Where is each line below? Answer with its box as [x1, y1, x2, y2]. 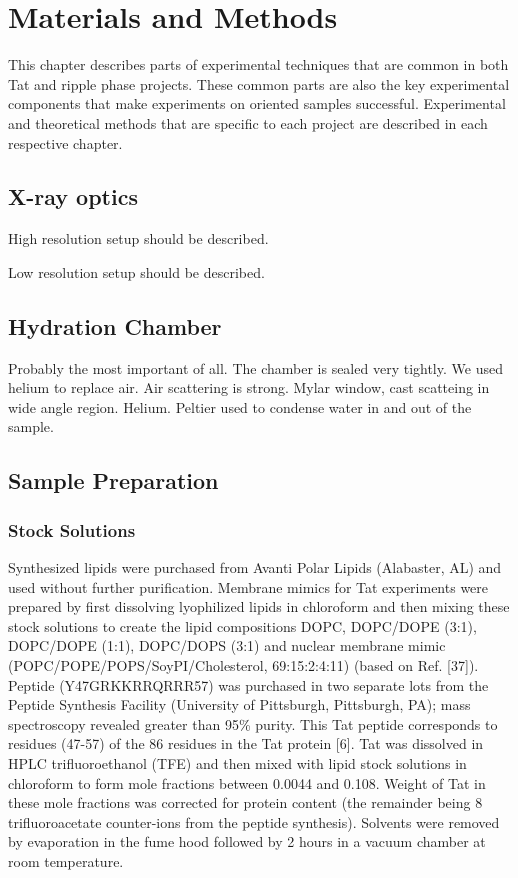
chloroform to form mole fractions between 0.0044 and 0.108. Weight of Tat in [8, 772, 486, 793]
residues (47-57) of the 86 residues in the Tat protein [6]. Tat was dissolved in [8, 733, 484, 754]
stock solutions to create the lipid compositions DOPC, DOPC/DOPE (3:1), [8, 615, 477, 636]
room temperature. [8, 850, 124, 871]
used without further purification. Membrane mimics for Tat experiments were [8, 576, 489, 597]
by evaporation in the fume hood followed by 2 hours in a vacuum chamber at [8, 831, 486, 852]
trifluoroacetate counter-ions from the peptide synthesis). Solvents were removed [8, 811, 500, 832]
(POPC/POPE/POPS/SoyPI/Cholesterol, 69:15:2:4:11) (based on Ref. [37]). [8, 655, 479, 676]
